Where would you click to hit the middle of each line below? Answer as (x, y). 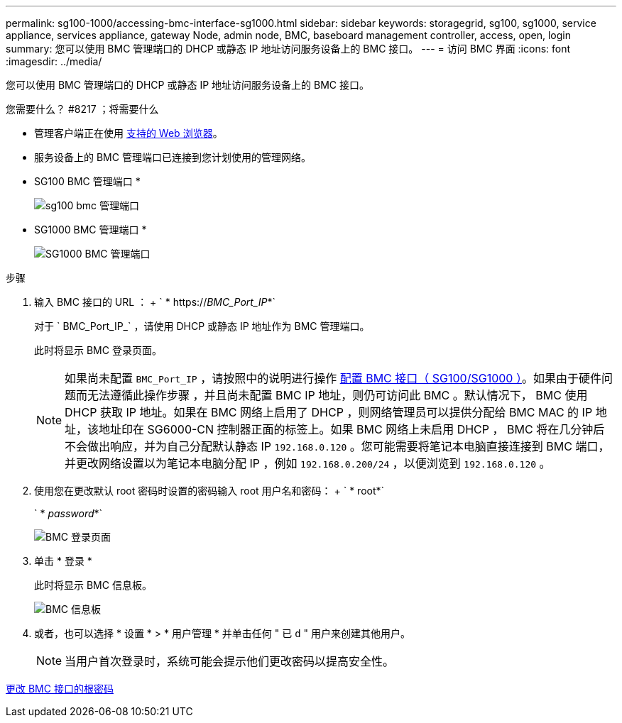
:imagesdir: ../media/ (54, 61)
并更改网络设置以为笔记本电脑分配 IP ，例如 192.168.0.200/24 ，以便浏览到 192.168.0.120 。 (308, 463)
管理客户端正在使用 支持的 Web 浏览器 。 (129, 133)
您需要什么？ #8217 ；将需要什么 (82, 109)
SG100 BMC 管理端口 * (87, 181)
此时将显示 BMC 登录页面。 (98, 350)
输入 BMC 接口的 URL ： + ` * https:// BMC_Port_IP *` (155, 302)
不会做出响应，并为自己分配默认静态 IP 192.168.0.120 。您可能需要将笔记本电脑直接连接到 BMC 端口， (337, 446)
